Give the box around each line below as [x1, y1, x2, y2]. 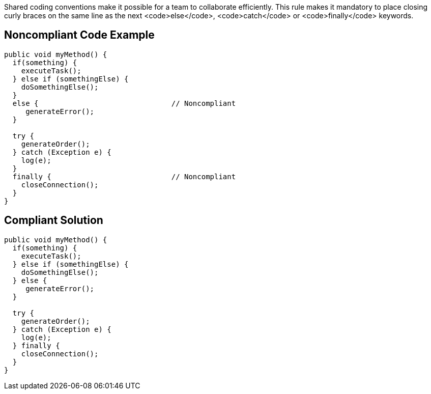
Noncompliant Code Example [4, 29, 155, 42]
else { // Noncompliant [12, 99, 236, 107]
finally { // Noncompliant [12, 172, 236, 181]
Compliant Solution [4, 214, 103, 227]
